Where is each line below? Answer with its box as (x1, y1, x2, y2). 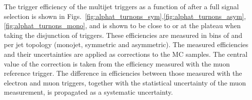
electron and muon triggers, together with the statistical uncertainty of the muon (4, 77, 246, 87)
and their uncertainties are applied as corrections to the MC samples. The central (4, 49, 248, 59)
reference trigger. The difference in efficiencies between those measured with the (4, 68, 242, 78)
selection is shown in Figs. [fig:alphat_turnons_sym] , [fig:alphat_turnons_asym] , (4, 11, 246, 21)
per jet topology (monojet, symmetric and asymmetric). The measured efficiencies (4, 39, 249, 50)
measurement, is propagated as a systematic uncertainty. (4, 87, 173, 97)
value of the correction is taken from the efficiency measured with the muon (4, 58, 230, 68)
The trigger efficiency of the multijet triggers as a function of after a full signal (4, 1, 239, 11)
